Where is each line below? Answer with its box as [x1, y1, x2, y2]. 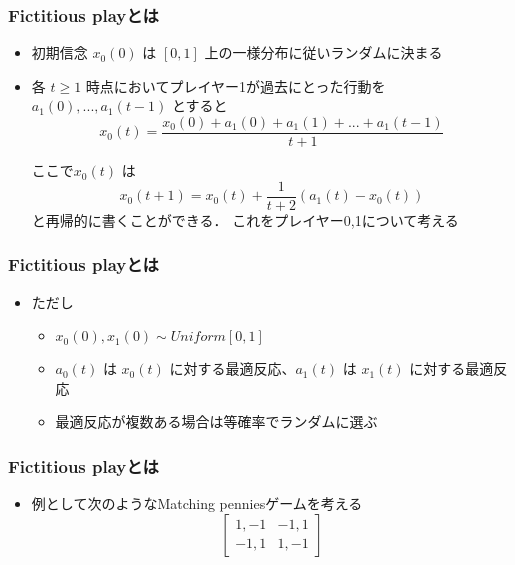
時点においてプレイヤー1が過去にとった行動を [85, 75, 386, 96]
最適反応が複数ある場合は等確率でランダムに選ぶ [55, 411, 378, 432]
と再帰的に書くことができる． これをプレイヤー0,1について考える [31, 209, 459, 230]
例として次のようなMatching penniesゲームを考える [31, 493, 363, 514]
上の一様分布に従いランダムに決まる [204, 42, 443, 63]
